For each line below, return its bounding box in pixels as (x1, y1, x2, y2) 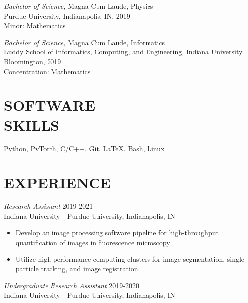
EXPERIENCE (4, 172, 111, 193)
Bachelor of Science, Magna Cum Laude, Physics (4, 1, 153, 11)
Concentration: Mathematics (4, 66, 91, 76)
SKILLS (4, 114, 59, 135)
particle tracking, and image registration (15, 263, 138, 274)
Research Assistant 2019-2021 (4, 201, 93, 211)
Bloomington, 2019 (4, 56, 61, 66)
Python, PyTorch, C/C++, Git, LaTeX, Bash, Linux (4, 143, 165, 153)
